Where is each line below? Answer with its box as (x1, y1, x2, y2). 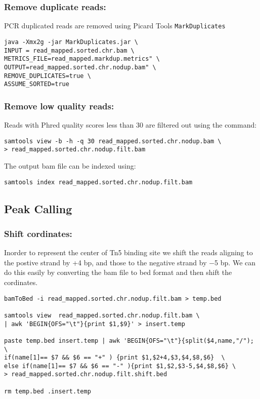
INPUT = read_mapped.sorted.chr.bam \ (4, 47, 135, 54)
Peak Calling (4, 201, 72, 216)
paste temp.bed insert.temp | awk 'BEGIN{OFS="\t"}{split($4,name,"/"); (4, 337, 254, 344)
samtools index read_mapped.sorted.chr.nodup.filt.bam (4, 178, 193, 186)
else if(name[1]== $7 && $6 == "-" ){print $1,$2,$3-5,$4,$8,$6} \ (4, 362, 236, 370)
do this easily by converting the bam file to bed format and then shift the (4, 267, 232, 277)
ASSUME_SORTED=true (4, 81, 69, 88)
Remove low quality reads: (4, 99, 114, 112)
